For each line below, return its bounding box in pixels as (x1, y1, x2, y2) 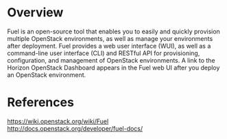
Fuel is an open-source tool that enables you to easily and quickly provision (7, 27, 221, 35)
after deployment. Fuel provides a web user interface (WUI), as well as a (7, 42, 211, 50)
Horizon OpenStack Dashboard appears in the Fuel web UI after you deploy (7, 63, 220, 72)
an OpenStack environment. (7, 70, 86, 79)
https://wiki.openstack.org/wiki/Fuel (7, 117, 109, 125)
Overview (7, 5, 64, 20)
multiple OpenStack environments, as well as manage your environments (7, 34, 213, 42)
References (7, 95, 74, 110)
